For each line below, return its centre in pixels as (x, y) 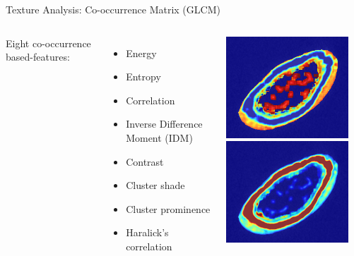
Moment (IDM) (159, 137)
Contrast (145, 161)
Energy (141, 53)
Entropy (143, 77)
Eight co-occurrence (48, 43)
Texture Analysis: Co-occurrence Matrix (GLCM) (113, 9)
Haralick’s (147, 232)
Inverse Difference (164, 124)
